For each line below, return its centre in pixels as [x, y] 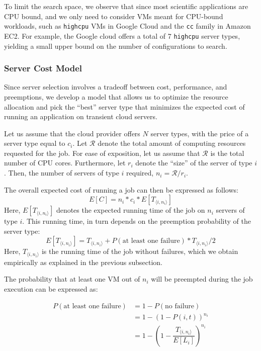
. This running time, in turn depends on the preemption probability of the [137, 221]
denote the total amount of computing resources [172, 143]
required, [140, 173]
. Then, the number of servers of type [62, 173]
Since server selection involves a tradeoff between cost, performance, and [116, 87]
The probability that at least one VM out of [72, 279]
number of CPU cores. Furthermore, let [65, 163]
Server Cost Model [43, 68]
